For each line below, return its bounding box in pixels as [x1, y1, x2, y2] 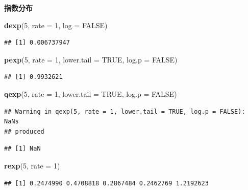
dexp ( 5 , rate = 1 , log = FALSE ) [4, 19, 108, 30]
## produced [4, 128, 44, 135]
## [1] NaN [4, 145, 41, 153]
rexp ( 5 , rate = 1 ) [4, 160, 60, 171]
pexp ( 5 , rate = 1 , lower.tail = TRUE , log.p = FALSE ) [4, 54, 178, 65]
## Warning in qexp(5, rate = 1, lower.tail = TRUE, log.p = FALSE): [4, 108, 245, 115]
